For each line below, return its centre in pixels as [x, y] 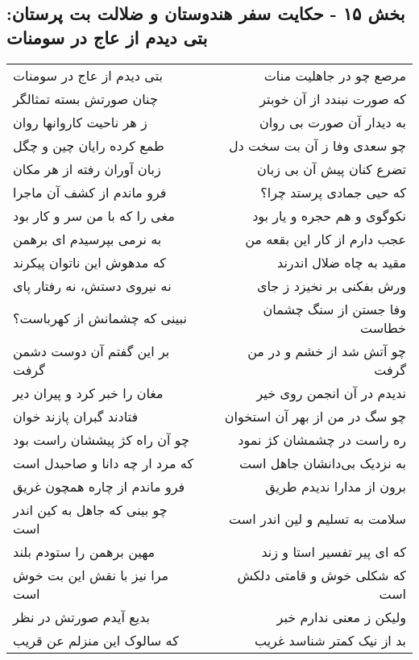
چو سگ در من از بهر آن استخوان [315, 416]
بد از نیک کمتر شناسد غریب [330, 640]
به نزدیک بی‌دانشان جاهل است [322, 463]
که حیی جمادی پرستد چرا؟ [333, 192]
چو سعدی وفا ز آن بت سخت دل [317, 145]
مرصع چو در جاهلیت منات [335, 75]
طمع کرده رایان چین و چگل [89, 145]
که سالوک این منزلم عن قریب [96, 640]
